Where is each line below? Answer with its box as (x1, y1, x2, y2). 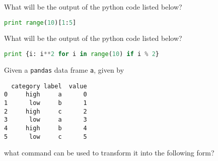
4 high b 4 (4, 124, 87, 132)
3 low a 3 (4, 116, 87, 124)
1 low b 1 (4, 99, 87, 106)
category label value (11, 82, 87, 90)
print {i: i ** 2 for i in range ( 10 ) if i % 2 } (4, 50, 160, 58)
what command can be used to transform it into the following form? (4, 147, 214, 158)
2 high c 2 (4, 108, 87, 115)
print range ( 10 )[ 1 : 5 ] (4, 19, 77, 26)
